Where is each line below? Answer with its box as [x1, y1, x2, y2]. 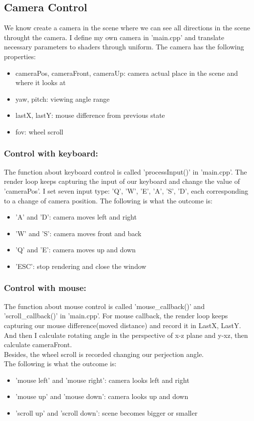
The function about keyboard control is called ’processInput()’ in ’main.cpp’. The [4, 166, 247, 177]
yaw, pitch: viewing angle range [15, 93, 110, 104]
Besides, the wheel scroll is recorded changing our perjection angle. [4, 349, 204, 359]
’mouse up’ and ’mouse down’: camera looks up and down [15, 391, 189, 401]
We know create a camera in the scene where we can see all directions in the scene [4, 22, 250, 33]
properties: [4, 51, 36, 61]
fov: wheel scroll [15, 126, 63, 136]
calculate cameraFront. [4, 339, 72, 350]
